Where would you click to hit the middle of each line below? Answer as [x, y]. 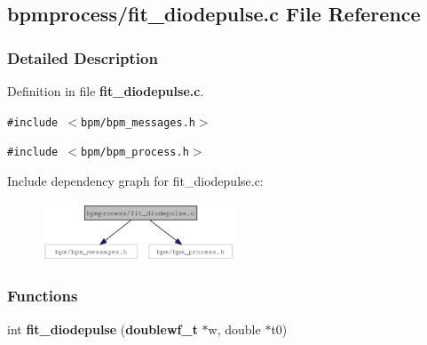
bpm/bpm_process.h [135, 152]
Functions [43, 296]
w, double [234, 329]
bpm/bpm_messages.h [138, 122]
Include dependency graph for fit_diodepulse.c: [135, 180]
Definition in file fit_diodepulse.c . [106, 91]
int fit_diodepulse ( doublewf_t [103, 329]
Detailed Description [83, 57]
